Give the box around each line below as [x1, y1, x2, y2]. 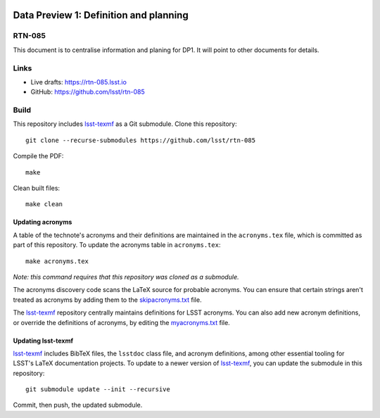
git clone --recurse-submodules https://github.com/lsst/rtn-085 [25, 136, 256, 144]
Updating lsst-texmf [13, 336, 74, 345]
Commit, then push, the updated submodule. [13, 401, 143, 410]
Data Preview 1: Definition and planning [13, 9, 189, 21]
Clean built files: [13, 184, 60, 192]
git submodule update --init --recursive [25, 386, 170, 393]
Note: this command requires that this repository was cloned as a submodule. [13, 272, 239, 281]
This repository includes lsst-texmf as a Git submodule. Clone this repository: [13, 120, 237, 128]
